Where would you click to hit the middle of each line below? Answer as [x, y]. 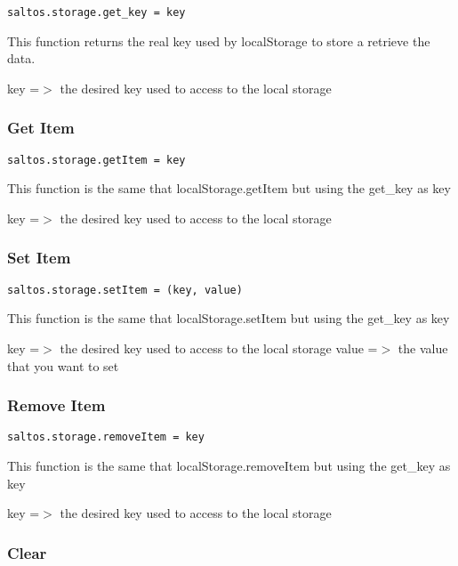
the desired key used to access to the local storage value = [219, 348]
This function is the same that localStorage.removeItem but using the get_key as [229, 466]
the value [423, 348]
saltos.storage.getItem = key [96, 160]
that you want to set [63, 365]
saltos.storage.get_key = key [96, 12]
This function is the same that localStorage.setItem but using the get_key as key [229, 318]
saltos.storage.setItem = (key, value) [125, 290]
